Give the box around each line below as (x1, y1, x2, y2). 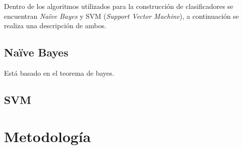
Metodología (4, 126, 91, 146)
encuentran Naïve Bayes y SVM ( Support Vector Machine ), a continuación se (4, 10, 239, 21)
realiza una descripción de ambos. (4, 20, 106, 31)
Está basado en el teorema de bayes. (4, 67, 114, 78)
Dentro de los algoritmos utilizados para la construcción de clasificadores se (4, 1, 234, 11)
